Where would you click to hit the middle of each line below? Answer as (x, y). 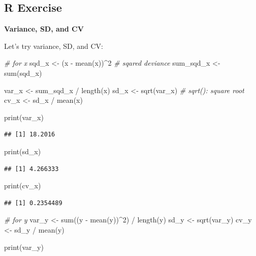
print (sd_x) (23, 151)
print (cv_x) (23, 186)
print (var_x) (24, 117)
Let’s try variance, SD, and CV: (54, 46)
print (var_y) (24, 247)
